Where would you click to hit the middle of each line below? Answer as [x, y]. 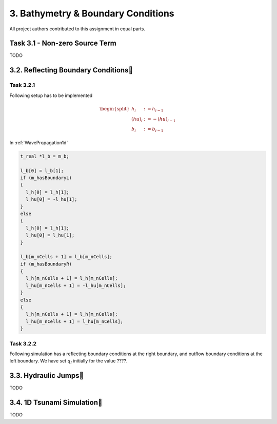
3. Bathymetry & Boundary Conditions [92, 13]
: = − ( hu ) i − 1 [160, 120]
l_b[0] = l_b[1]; [42, 170]
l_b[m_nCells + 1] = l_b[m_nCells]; [66, 257]
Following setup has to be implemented [51, 95]
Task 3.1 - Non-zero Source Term [63, 43]
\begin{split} [114, 109]
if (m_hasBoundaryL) [46, 178]
